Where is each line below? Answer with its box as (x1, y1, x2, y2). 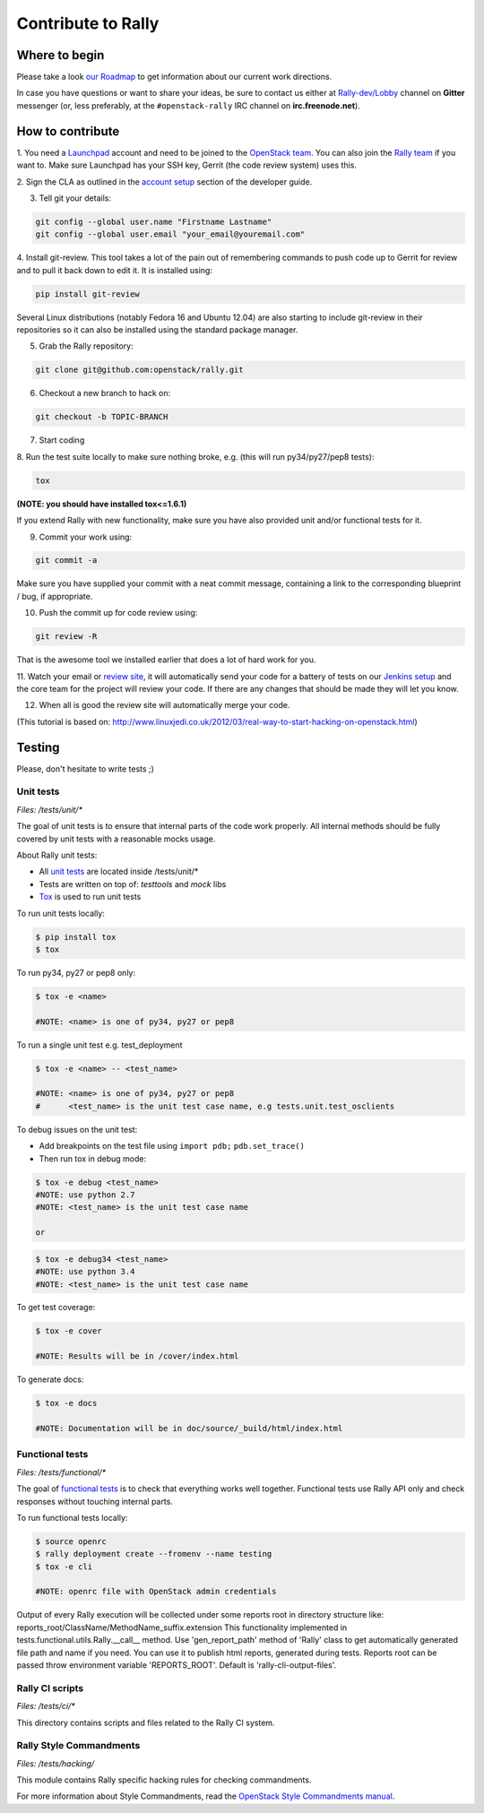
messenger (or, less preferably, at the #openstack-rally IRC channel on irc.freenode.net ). (16, 99, 360, 111)
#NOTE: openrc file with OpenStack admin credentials (35, 1586, 277, 1597)
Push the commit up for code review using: (39, 608, 198, 618)
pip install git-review (35, 289, 141, 299)
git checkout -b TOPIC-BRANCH (35, 412, 169, 422)
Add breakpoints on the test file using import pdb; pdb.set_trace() (39, 1141, 305, 1152)
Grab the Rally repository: (39, 341, 134, 351)
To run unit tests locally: (16, 908, 105, 919)
